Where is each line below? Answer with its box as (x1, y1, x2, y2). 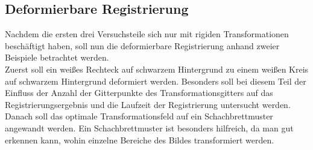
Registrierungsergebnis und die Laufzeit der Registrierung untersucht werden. (5, 98, 291, 110)
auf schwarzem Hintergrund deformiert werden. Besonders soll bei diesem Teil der (5, 74, 306, 87)
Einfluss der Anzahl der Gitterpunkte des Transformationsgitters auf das (5, 86, 273, 99)
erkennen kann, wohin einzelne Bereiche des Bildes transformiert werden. (5, 133, 274, 146)
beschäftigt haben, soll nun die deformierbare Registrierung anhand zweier (5, 39, 280, 52)
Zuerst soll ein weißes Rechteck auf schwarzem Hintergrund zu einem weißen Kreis (5, 62, 309, 75)
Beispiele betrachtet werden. (5, 51, 109, 64)
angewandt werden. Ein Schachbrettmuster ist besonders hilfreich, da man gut (5, 121, 294, 134)
